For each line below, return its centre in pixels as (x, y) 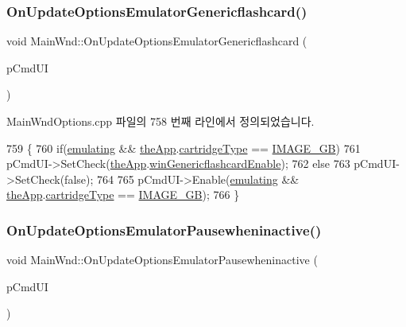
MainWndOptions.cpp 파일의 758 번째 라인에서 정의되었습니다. (160, 121)
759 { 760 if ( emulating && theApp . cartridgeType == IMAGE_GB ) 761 (184, 148)
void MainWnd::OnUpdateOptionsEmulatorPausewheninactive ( (162, 260)
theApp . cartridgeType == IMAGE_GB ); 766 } (123, 195)
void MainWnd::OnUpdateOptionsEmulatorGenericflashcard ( (157, 41)
